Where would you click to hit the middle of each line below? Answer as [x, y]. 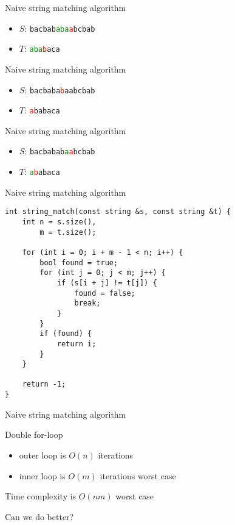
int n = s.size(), [59, 222]
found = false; [105, 293]
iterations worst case [138, 475]
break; [87, 303]
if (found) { [66, 334]
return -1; [44, 384]
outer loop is [43, 455]
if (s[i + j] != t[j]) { [107, 283]
